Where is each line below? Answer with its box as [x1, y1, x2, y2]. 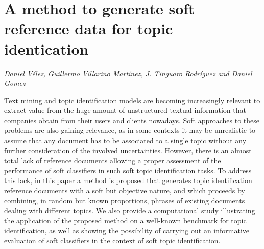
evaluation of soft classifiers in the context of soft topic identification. [4, 235, 221, 245]
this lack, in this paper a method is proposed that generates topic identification [4, 175, 252, 186]
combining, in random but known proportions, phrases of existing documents [4, 195, 245, 206]
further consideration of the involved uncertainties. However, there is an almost [4, 145, 252, 155]
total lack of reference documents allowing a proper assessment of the [4, 155, 221, 166]
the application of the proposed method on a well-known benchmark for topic [4, 215, 247, 225]
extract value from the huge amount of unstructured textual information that [4, 105, 246, 116]
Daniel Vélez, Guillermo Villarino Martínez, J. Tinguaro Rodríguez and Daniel [4, 67, 252, 78]
